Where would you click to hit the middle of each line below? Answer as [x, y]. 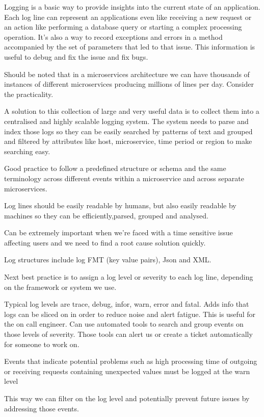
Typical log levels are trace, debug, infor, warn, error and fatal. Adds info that [127, 304]
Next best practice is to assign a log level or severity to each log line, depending [129, 277]
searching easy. [27, 151]
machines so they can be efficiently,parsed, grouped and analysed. [106, 215]
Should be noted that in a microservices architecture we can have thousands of [127, 74]
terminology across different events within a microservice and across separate [124, 178]
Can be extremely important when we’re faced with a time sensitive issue [118, 232]
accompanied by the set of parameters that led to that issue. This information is [130, 47]
